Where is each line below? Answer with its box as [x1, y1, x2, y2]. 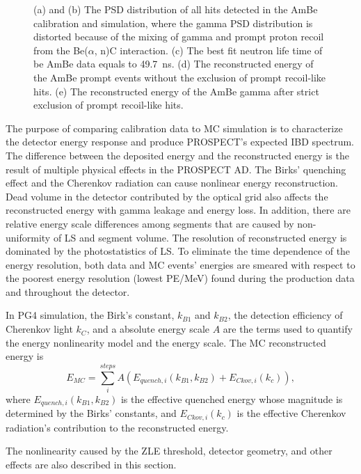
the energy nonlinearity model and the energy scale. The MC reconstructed [6, 335, 326, 349]
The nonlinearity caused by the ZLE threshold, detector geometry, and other [6, 443, 332, 458]
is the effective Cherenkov [236, 406, 346, 420]
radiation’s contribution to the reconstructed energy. [6, 420, 229, 434]
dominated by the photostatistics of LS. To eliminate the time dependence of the [6, 244, 351, 258]
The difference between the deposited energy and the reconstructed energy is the [6, 148, 349, 162]
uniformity [6, 230, 51, 244]
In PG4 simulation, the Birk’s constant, [6, 308, 175, 322]
